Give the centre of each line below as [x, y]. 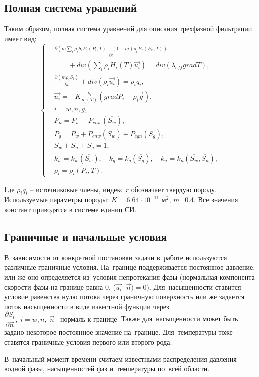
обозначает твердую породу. [174, 189]
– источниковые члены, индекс [77, 189]
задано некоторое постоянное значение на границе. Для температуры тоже [118, 332]
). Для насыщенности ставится [194, 287]
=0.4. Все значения [209, 199]
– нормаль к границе [86, 320]
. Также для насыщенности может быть [178, 319]
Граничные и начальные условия [86, 236]
